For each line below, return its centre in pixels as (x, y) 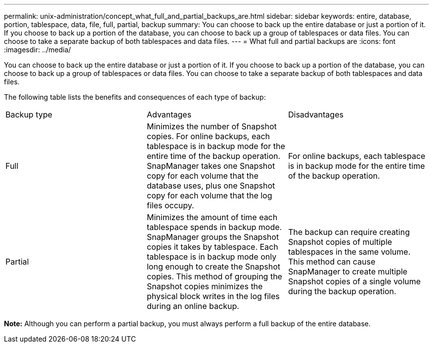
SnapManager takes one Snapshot (211, 166)
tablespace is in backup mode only (212, 257)
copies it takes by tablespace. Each (212, 247)
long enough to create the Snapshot (214, 267)
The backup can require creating (349, 232)
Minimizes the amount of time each (212, 217)
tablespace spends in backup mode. (214, 227)
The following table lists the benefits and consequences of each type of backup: (135, 97)
